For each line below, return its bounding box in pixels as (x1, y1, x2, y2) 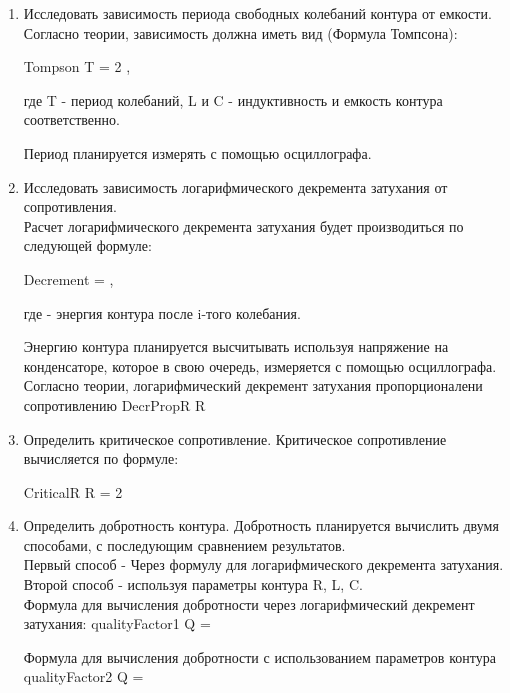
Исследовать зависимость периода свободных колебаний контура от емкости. (23, 3, 492, 23)
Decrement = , (23, 268, 114, 289)
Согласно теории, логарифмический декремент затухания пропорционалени (23, 375, 483, 396)
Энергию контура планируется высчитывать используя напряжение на (23, 336, 449, 357)
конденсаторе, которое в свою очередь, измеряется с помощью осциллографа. (23, 355, 497, 376)
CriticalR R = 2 (23, 481, 123, 502)
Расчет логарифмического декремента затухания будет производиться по (23, 215, 464, 236)
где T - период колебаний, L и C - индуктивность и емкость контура (23, 89, 443, 110)
